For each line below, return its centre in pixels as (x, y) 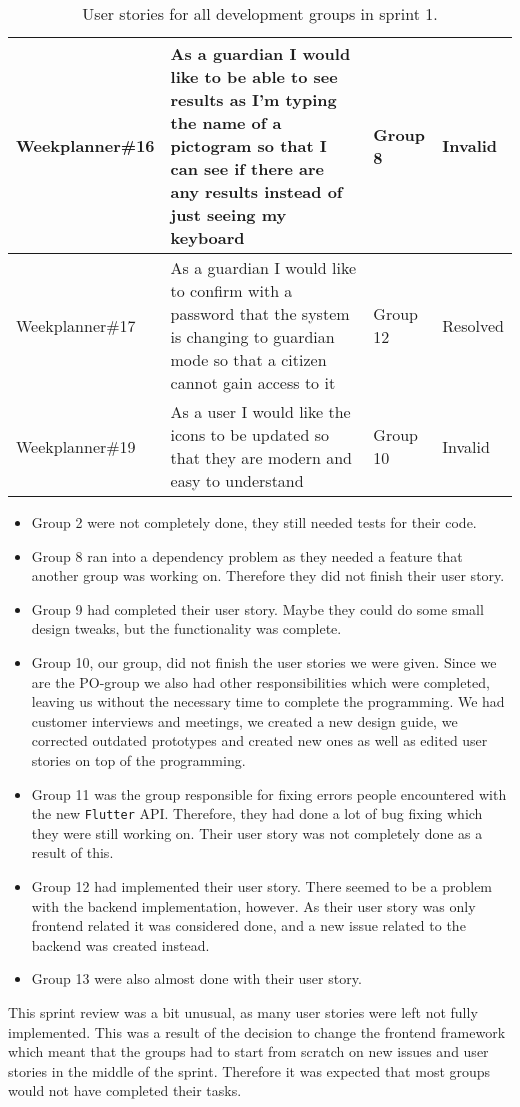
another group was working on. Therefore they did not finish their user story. (268, 575)
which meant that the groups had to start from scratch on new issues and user (248, 1051)
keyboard (207, 237)
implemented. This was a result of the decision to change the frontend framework (257, 1031)
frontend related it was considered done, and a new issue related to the (248, 925)
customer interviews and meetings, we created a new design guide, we (244, 720)
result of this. (72, 852)
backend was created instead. (120, 944)
